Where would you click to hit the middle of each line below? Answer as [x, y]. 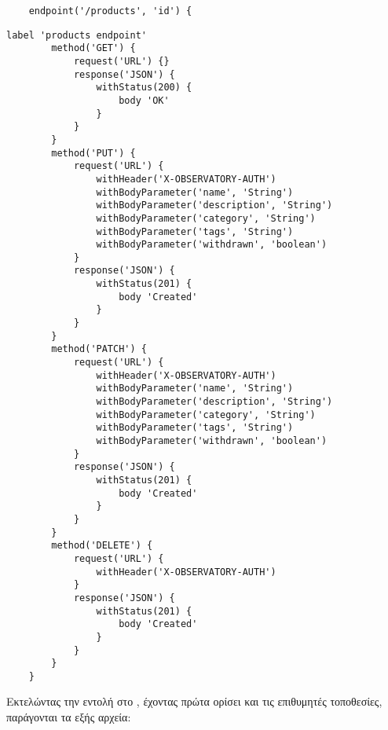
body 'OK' [144, 100]
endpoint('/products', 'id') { [110, 11]
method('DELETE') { [102, 546]
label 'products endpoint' [77, 35]
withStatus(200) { [144, 88]
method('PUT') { [93, 153]
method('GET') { [93, 48]
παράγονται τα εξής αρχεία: [69, 717]
